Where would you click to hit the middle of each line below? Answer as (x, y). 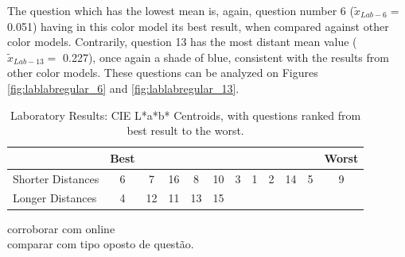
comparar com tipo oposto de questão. (101, 244)
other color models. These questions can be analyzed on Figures (163, 73)
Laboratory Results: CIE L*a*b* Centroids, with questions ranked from (186, 115)
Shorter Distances (56, 178)
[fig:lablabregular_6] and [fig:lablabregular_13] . (123, 88)
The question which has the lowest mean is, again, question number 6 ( (181, 10)
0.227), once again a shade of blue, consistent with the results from (226, 57)
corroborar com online (61, 228)
